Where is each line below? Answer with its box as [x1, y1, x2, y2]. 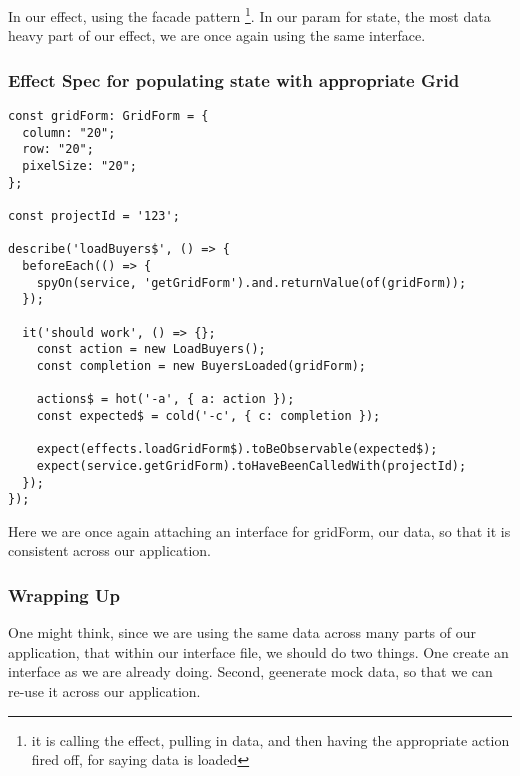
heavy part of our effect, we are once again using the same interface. [8, 25, 426, 46]
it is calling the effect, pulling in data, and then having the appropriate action [31, 729, 510, 750]
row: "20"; [22, 142, 94, 157]
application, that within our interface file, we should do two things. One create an [8, 641, 509, 662]
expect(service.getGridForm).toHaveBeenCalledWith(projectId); [36, 458, 467, 473]
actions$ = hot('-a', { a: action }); [36, 392, 295, 407]
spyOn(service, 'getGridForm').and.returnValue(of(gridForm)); [36, 275, 467, 290]
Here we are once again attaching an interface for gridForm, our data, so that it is [8, 520, 511, 541]
